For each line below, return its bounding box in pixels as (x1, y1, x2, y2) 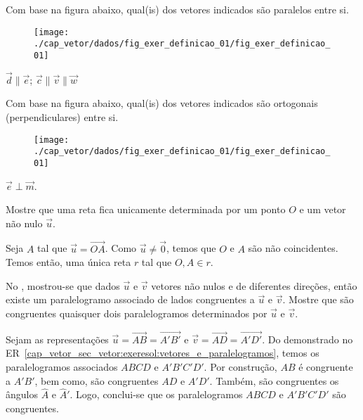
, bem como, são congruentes (34, 373, 159, 388)
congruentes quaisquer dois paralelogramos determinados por (6, 305, 268, 320)
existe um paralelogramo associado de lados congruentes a (6, 292, 255, 307)
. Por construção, (204, 359, 277, 374)
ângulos (6, 387, 38, 402)
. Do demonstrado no (262, 331, 353, 346)
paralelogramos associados (6, 359, 118, 374)
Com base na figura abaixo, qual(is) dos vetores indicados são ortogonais (6, 96, 318, 110)
